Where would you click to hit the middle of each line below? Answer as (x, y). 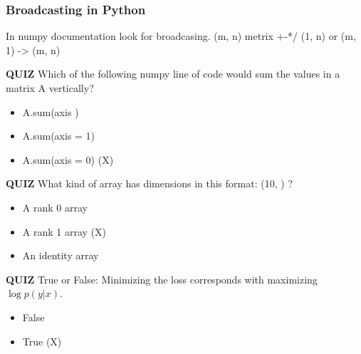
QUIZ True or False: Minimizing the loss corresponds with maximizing (162, 279)
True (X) (42, 341)
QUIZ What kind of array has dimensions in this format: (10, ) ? (149, 183)
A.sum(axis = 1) (59, 136)
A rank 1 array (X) (64, 231)
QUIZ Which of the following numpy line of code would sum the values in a (173, 74)
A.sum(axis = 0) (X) (68, 159)
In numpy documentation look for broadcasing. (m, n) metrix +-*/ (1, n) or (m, (181, 36)
